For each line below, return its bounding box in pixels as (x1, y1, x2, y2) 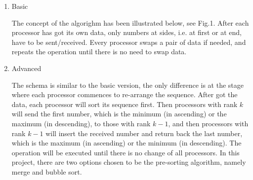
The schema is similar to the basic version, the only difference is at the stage (11, 79, 244, 90)
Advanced (11, 63, 42, 73)
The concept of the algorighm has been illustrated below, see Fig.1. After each (11, 17, 249, 28)
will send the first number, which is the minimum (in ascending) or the (11, 108, 227, 119)
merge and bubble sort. (11, 166, 82, 177)
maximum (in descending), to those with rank (11, 118, 151, 128)
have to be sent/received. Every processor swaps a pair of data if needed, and (11, 36, 246, 47)
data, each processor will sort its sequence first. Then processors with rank (11, 99, 238, 109)
